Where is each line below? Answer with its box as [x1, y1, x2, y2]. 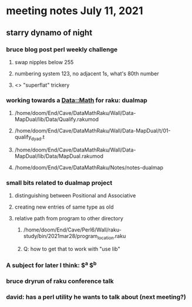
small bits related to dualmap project [6, 179, 113, 187]
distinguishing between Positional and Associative [14, 192, 136, 199]
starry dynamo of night [6, 28, 93, 38]
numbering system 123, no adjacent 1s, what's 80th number [14, 70, 160, 77]
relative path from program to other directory [14, 215, 123, 222]
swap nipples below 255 [14, 58, 74, 65]
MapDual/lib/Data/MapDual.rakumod [14, 152, 104, 160]
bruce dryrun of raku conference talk [6, 277, 114, 285]
